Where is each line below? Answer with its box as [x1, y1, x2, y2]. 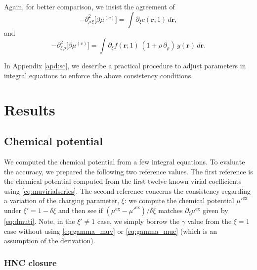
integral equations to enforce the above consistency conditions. [4, 70, 193, 80]
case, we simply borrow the [97, 216, 179, 226]
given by [203, 205, 228, 215]
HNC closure [4, 256, 57, 269]
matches [158, 205, 183, 215]
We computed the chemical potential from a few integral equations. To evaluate [4, 156, 245, 166]
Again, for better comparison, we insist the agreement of [4, 1, 175, 11]
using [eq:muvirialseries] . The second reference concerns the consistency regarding [4, 185, 251, 196]
